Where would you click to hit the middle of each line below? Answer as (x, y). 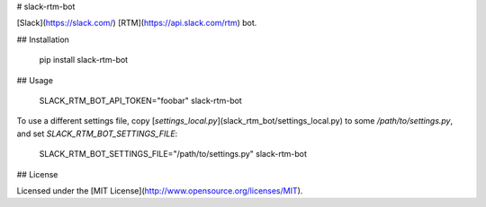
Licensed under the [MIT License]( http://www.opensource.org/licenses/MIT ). (160, 190)
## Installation (43, 39)
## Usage (35, 80)
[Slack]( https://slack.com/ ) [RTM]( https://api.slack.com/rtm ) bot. (137, 23)
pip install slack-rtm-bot (84, 60)
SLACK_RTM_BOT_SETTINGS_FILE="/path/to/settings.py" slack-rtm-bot (173, 154)
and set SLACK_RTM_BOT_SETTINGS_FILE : (97, 134)
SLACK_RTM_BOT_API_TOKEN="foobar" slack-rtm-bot (140, 100)
